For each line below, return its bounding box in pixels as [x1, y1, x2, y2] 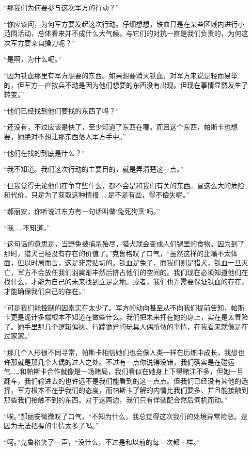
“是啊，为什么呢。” [4, 54, 62, 64]
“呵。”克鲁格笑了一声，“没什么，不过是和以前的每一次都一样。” [4, 436, 200, 447]
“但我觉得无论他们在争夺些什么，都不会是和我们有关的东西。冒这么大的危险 [4, 180, 245, 190]
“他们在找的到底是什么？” [4, 147, 85, 158]
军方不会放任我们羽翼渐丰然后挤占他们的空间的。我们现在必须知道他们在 [17, 267, 248, 277]
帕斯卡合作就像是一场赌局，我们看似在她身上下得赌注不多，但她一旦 [26, 366, 244, 376]
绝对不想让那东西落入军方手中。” [24, 131, 126, 141]
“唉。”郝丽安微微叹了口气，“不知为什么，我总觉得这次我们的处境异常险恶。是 [4, 411, 248, 421]
